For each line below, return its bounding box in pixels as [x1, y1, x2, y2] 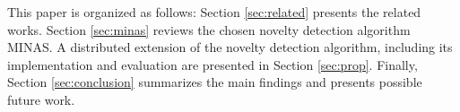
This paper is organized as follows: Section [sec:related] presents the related [7, 3, 421, 21]
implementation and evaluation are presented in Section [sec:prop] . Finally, [7, 55, 418, 73]
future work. [7, 90, 75, 108]
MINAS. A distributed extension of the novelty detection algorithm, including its [7, 38, 453, 56]
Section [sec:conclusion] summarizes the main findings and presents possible [7, 73, 422, 91]
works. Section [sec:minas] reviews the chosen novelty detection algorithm [7, 20, 411, 39]
